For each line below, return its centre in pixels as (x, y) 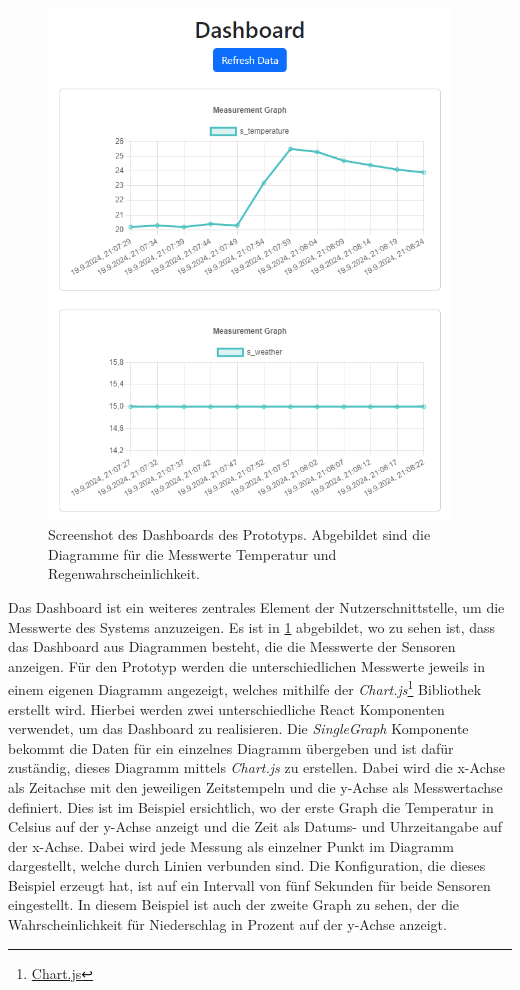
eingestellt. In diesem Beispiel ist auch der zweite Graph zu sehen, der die (234, 904)
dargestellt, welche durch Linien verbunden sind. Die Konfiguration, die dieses (247, 865)
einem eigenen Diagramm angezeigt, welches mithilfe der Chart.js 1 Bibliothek (245, 687)
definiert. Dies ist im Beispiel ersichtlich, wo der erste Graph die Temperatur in (251, 806)
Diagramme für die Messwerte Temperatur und (192, 553)
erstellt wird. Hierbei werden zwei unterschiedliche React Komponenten (226, 708)
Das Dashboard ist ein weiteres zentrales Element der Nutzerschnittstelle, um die (256, 606)
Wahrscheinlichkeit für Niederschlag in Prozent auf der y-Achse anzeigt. (227, 924)
